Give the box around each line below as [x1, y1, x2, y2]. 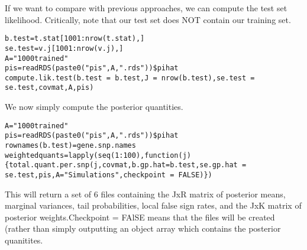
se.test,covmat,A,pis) [5, 83, 94, 92]
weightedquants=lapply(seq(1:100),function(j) [5, 151, 191, 160]
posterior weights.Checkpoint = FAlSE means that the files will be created [5, 210, 275, 223]
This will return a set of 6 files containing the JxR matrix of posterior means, [5, 187, 286, 200]
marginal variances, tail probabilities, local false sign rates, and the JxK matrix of [5, 199, 302, 212]
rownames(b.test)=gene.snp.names [5, 141, 136, 150]
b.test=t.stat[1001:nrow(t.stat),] [5, 34, 145, 43]
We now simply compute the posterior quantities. [5, 100, 183, 113]
